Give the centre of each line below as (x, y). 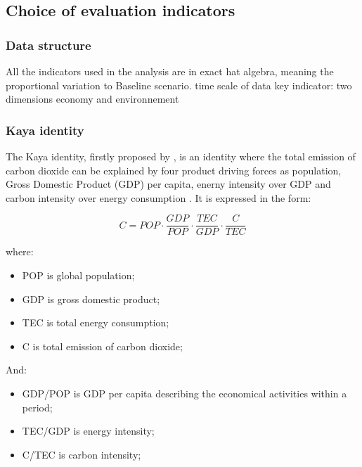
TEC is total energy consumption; (96, 322)
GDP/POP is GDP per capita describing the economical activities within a (185, 393)
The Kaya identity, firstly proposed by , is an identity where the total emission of (181, 156)
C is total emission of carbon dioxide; (102, 346)
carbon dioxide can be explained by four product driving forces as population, (174, 170)
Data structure (49, 45)
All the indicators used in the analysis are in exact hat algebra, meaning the (170, 71)
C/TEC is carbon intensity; (82, 454)
